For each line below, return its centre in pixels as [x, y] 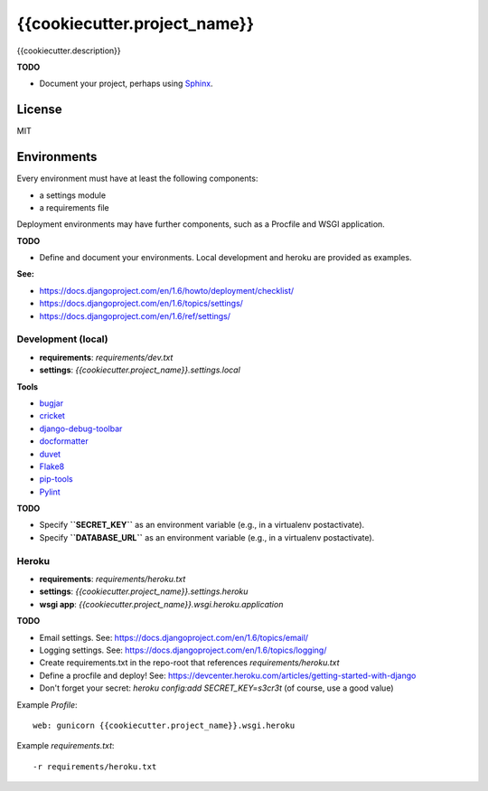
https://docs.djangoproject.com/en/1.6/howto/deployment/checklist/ [167, 290]
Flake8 [52, 466]
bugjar [51, 403]
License [39, 110]
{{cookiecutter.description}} [69, 51]
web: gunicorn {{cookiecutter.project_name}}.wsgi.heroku [164, 725]
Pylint [50, 492]
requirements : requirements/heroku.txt [113, 579]
